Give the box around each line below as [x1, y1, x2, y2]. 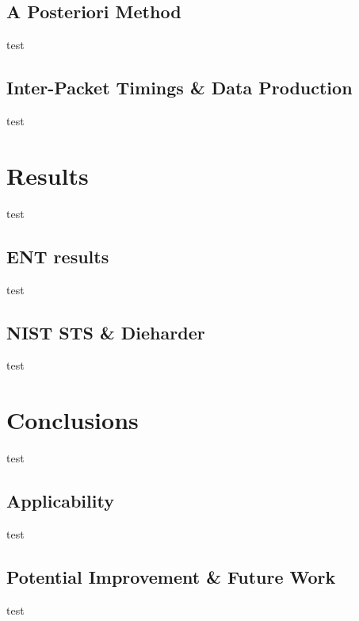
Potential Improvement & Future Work [6, 564, 336, 588]
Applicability [6, 489, 114, 513]
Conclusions [6, 404, 139, 436]
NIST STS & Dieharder [6, 320, 205, 344]
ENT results [6, 243, 109, 268]
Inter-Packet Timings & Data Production [6, 75, 353, 100]
